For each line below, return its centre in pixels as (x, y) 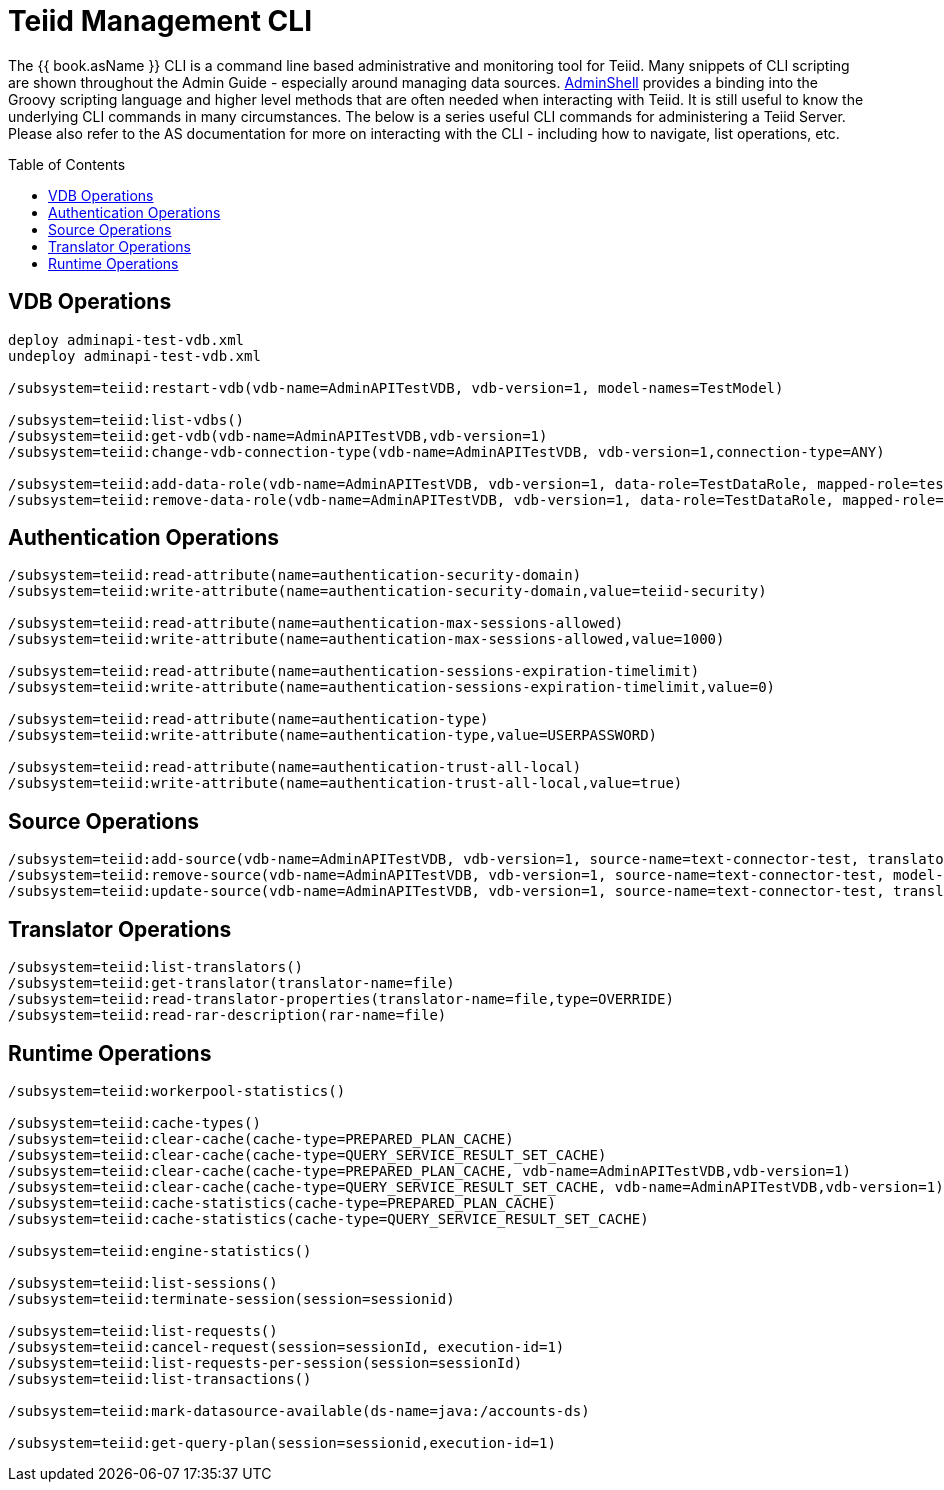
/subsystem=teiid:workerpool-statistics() (177, 1090)
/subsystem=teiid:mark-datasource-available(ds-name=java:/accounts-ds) (299, 1410)
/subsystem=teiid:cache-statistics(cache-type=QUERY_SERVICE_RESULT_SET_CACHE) (328, 1218)
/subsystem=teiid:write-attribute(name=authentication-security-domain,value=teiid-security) (387, 591)
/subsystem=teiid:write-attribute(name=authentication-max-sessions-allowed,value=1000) (366, 639)
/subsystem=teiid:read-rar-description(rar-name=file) (227, 1015)
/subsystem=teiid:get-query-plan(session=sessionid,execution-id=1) (282, 1442)
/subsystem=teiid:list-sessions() (143, 1282)
